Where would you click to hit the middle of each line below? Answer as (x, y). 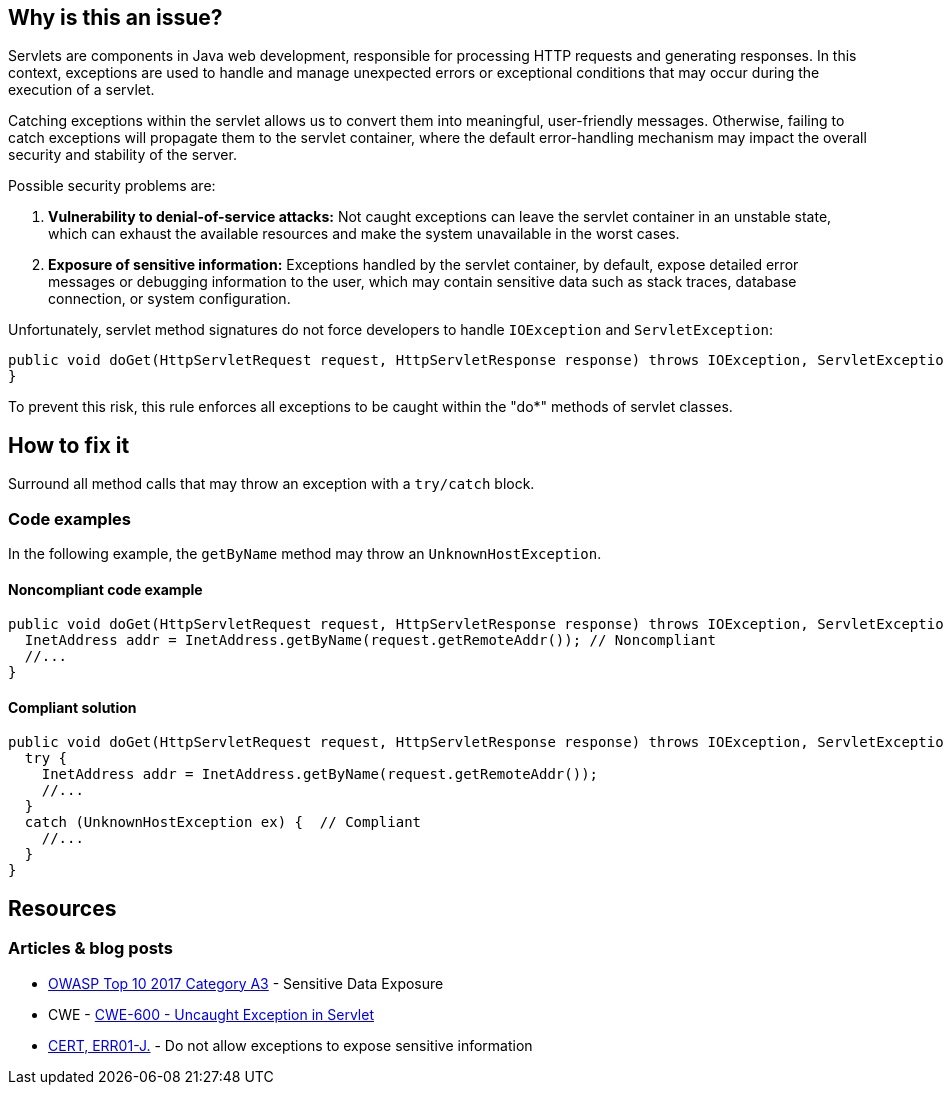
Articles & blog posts (90, 948)
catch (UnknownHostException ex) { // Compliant (223, 822)
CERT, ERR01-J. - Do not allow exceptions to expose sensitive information (290, 1045)
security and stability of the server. (122, 155)
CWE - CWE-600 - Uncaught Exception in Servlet (211, 1014)
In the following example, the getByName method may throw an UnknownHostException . (305, 554)
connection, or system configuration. (169, 299)
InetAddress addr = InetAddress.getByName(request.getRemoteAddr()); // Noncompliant (370, 640)
